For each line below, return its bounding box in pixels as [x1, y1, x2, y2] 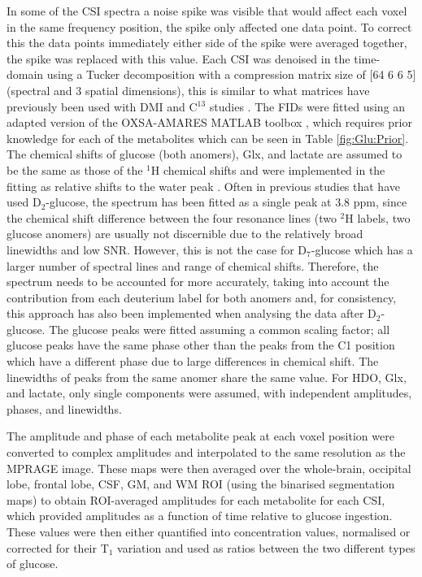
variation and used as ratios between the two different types [117, 539, 415, 556]
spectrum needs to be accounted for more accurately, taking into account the [7, 273, 389, 290]
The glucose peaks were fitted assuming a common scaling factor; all [49, 320, 390, 337]
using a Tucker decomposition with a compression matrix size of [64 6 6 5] [46, 66, 416, 83]
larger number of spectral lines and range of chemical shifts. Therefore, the [7, 257, 379, 274]
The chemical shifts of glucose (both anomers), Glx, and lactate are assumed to [7, 145, 402, 163]
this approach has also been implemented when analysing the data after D [7, 305, 376, 322]
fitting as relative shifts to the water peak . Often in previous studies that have [7, 177, 400, 194]
